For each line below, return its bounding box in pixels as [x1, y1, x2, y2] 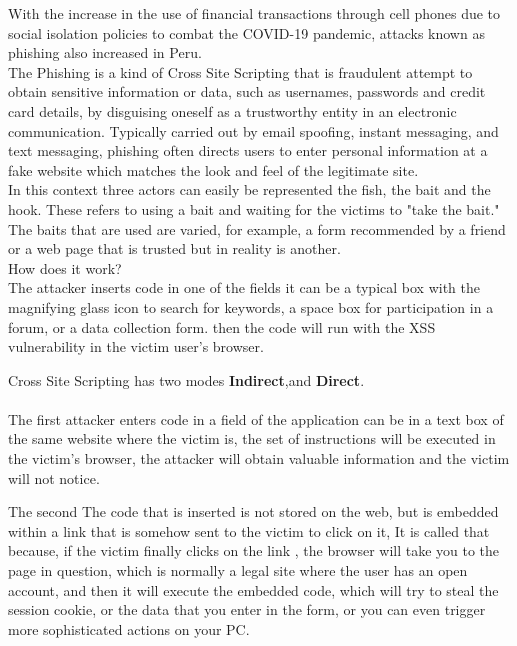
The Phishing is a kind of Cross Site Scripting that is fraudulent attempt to [8, 61, 473, 82]
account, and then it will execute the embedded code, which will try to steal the [8, 579, 499, 600]
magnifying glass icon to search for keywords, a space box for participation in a [8, 296, 494, 317]
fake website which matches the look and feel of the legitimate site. [8, 159, 419, 180]
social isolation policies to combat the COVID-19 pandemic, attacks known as [8, 22, 485, 43]
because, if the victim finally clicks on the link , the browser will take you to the [8, 540, 500, 561]
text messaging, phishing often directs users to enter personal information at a [8, 140, 488, 161]
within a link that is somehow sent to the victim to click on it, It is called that [8, 520, 490, 541]
